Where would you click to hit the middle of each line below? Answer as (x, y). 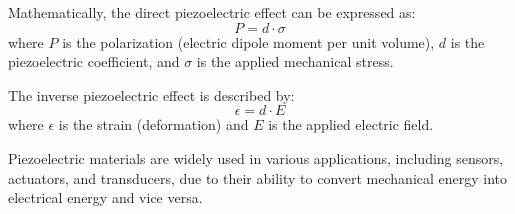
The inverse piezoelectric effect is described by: (151, 94)
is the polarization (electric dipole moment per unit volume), (248, 41)
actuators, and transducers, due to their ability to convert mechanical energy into (258, 177)
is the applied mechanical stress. (295, 61)
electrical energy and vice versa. (105, 197)
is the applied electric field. (351, 124)
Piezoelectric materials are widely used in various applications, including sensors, (256, 157)
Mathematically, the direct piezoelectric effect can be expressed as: (212, 12)
